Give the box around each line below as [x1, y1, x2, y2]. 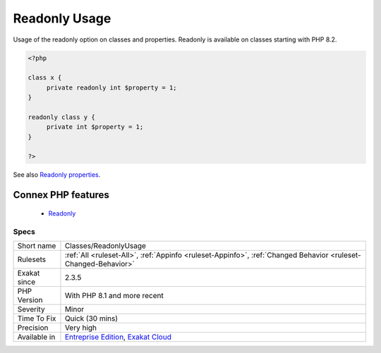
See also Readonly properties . [13, 171, 101, 179]
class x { [28, 74, 62, 82]
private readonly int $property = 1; [46, 83, 177, 92]
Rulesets [17, 254, 46, 264]
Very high [64, 323, 97, 333]
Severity [17, 304, 45, 314]
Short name [17, 240, 56, 250]
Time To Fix [17, 314, 56, 323]
